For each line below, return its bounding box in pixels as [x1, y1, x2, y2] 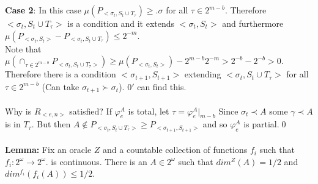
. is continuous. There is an [45, 155, 147, 168]
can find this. [137, 80, 187, 93]
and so [202, 118, 227, 130]
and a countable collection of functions [103, 143, 248, 156]
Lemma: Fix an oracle [5, 143, 92, 156]
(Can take [42, 80, 79, 93]
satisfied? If [69, 104, 112, 117]
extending [184, 68, 221, 80]
